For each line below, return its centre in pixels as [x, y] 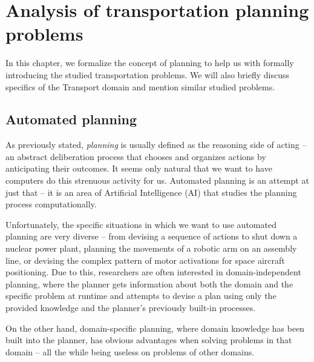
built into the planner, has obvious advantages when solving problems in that [149, 340]
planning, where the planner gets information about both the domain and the [149, 283]
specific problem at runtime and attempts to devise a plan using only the [141, 296]
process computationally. [51, 204]
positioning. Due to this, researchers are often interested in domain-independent [153, 272]
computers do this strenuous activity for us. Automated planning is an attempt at [157, 180]
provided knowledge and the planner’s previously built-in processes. [131, 308]
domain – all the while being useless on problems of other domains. [130, 351]
